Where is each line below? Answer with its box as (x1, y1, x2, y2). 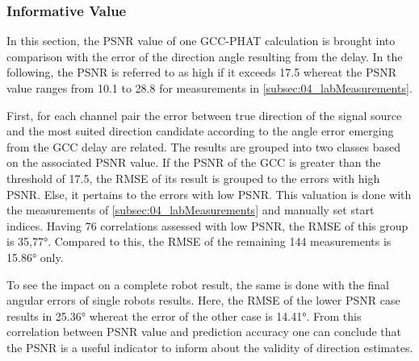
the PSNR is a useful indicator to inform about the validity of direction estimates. (6, 338, 413, 355)
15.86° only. (6, 248, 64, 265)
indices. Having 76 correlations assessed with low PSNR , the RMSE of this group (6, 217, 409, 234)
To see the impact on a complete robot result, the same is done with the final (6, 276, 389, 293)
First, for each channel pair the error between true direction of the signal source (6, 106, 402, 123)
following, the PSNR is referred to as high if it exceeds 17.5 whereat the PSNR (6, 64, 396, 81)
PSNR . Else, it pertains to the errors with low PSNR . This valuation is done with (6, 185, 412, 202)
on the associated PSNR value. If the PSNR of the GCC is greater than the (6, 154, 381, 171)
